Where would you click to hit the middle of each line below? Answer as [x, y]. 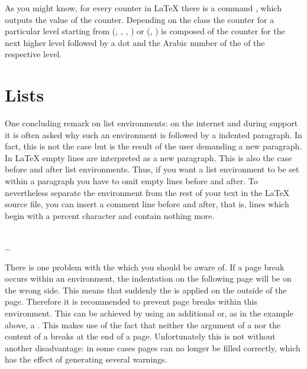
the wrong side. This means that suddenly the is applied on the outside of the [146, 290]
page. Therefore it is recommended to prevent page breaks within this [131, 301]
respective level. [33, 54]
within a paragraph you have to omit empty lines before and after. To [131, 181]
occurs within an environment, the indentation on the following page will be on [148, 278]
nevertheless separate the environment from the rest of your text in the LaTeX [147, 192]
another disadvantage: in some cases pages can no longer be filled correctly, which [153, 347]
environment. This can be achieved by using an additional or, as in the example [149, 313]
